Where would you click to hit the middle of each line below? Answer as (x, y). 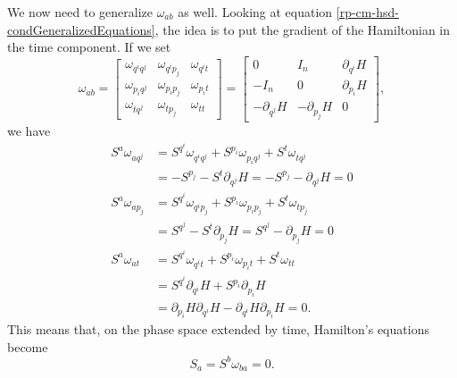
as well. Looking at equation (255, 12)
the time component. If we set (89, 47)
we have (29, 130)
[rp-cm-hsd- (367, 12)
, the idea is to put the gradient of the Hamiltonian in (303, 29)
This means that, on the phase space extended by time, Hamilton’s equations (218, 329)
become (28, 346)
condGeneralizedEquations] (81, 29)
